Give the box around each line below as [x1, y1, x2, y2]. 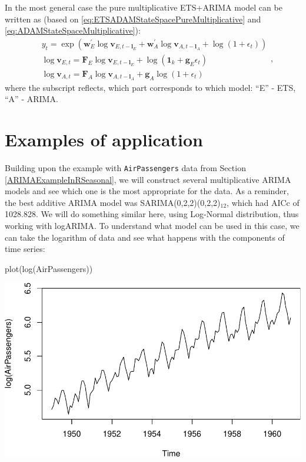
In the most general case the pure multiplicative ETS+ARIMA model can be [5, 1, 282, 13]
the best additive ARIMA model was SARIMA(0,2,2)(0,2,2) [5, 196, 221, 208]
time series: [5, 243, 45, 255]
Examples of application [5, 127, 204, 152]
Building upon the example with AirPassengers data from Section [5, 162, 246, 174]
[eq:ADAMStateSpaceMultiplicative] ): [5, 24, 141, 37]
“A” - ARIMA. [5, 93, 58, 105]
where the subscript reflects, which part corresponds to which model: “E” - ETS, [5, 81, 296, 93]
